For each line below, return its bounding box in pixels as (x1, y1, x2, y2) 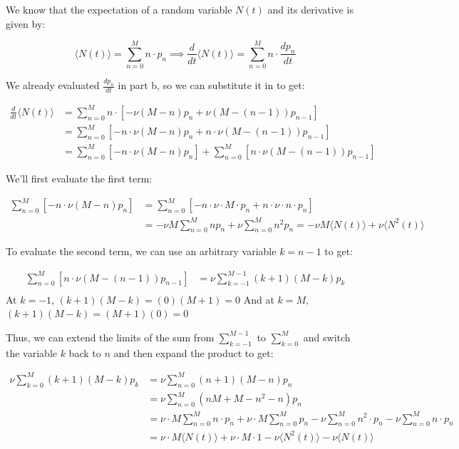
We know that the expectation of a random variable (6, 2, 232, 16)
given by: (6, 16, 46, 31)
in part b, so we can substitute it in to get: (118, 78, 305, 93)
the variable (6, 345, 57, 360)
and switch (303, 329, 351, 344)
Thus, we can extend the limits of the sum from (6, 329, 215, 344)
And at (243, 291, 274, 306)
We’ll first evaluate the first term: (6, 171, 153, 185)
